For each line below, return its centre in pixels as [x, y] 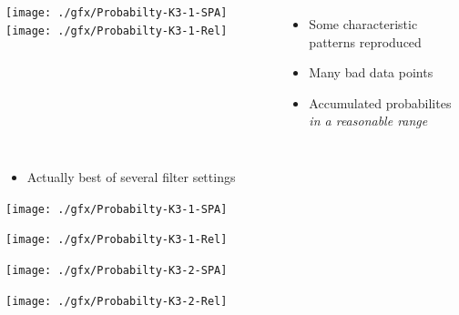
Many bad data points [371, 72]
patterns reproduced [365, 41]
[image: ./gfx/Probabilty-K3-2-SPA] [117, 270]
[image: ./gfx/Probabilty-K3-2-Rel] [117, 301]
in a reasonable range [368, 121]
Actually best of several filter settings [131, 176]
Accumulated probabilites [380, 102]
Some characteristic [363, 24]
